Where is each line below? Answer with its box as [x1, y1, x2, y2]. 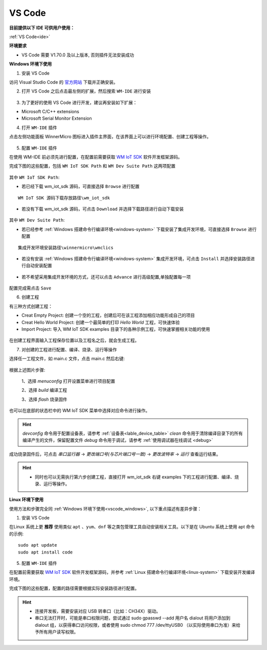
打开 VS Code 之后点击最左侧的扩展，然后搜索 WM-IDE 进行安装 [21, 88, 151, 94]
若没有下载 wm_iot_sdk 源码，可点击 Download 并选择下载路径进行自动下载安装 [21, 206, 184, 212]
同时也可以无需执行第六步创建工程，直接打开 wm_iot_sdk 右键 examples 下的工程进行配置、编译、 [35, 474, 235, 480]
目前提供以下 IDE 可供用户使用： [9, 25, 75, 31]
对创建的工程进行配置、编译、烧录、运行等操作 [21, 346, 117, 352]
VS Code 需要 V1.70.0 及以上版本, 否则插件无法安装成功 [21, 52, 134, 58]
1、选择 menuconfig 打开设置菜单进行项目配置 [21, 378, 116, 384]
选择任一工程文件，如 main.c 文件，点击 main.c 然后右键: [9, 356, 125, 362]
